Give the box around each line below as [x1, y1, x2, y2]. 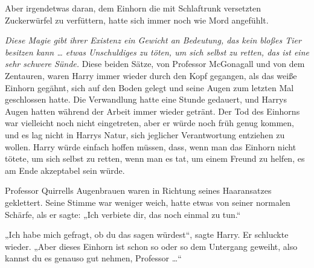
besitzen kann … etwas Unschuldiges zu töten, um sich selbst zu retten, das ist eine [5, 45, 309, 58]
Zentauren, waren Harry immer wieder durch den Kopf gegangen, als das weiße [5, 69, 297, 81]
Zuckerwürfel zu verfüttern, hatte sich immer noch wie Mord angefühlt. [5, 13, 269, 26]
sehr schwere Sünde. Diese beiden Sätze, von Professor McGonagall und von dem [5, 57, 305, 70]
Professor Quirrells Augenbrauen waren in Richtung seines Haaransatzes [5, 184, 272, 197]
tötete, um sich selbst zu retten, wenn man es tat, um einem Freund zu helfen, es [5, 152, 305, 165]
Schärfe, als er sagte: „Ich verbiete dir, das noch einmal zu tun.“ [5, 208, 241, 220]
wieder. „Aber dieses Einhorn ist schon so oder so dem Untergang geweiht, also [5, 240, 298, 252]
